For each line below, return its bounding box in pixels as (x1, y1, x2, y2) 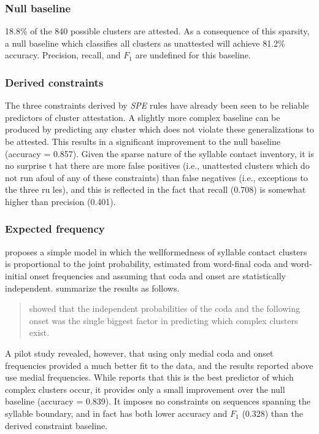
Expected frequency (5, 221, 105, 236)
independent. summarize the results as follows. (5, 281, 180, 294)
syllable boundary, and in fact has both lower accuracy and (5, 406, 228, 419)
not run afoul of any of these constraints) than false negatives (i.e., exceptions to (5, 171, 308, 184)
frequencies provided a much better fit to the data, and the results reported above (5, 358, 313, 371)
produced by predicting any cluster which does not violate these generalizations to (5, 123, 314, 136)
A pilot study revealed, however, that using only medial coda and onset (5, 346, 274, 359)
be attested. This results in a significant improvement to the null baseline (5, 135, 280, 147)
